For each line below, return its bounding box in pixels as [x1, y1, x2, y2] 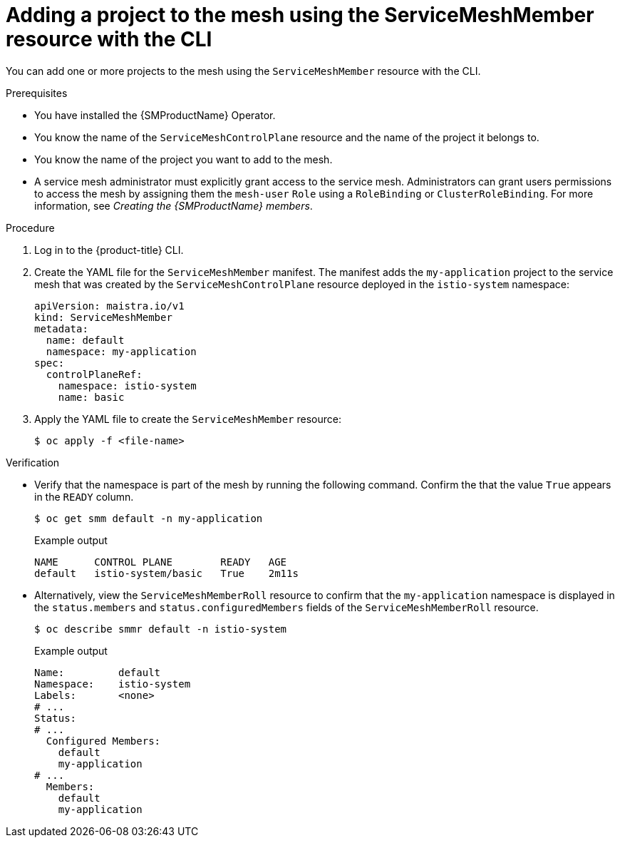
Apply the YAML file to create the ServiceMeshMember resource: [34, 412, 341, 425]
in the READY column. [34, 490, 134, 503]
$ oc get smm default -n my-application [34, 512, 263, 524]
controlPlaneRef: [46, 368, 143, 380]
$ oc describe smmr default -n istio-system [34, 623, 287, 635]
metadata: [34, 322, 88, 334]
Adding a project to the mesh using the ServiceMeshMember [6, 3, 594, 27]
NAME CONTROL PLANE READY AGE [34, 556, 287, 568]
